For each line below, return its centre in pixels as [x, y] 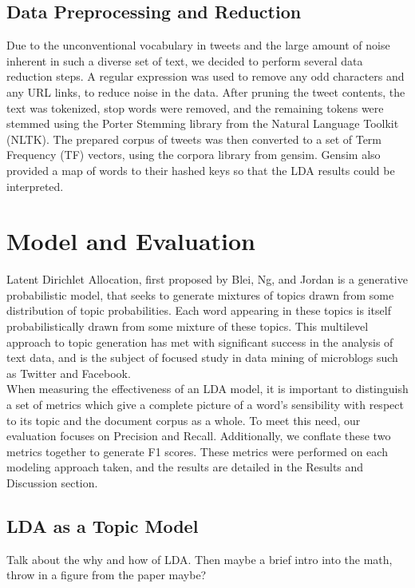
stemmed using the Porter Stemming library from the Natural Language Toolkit [203, 123]
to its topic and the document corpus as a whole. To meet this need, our [184, 420]
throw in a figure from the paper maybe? [107, 575]
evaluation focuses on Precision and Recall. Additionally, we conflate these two [199, 436]
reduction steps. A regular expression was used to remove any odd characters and [206, 76]
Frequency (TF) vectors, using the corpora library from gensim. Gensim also [194, 155]
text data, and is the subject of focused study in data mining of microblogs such [202, 358]
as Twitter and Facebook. [69, 373]
